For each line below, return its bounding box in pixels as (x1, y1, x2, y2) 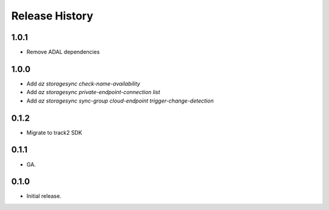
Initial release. (26, 192, 62, 200)
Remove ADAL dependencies (26, 49, 100, 56)
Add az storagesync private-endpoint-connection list (26, 89, 161, 96)
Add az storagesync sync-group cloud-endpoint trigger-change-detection (26, 97, 214, 104)
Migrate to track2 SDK (26, 129, 82, 136)
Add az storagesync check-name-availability (26, 80, 140, 87)
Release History (11, 9, 94, 22)
